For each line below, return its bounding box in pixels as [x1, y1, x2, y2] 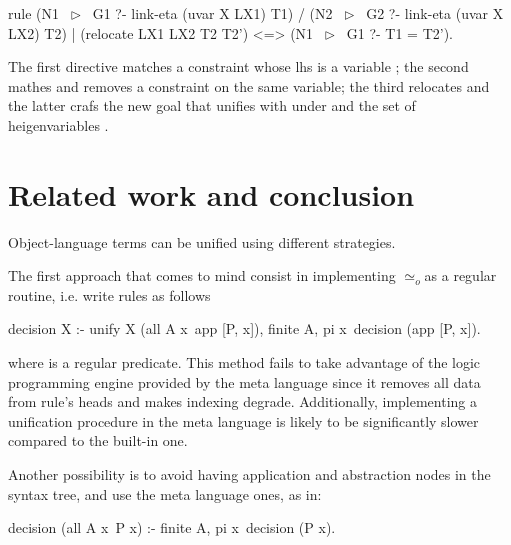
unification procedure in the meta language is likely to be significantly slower [8, 410, 479, 431]
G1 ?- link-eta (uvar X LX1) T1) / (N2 [92, 3, 333, 23]
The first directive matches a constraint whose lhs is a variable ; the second [8, 56, 469, 77]
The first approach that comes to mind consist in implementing [8, 265, 396, 286]
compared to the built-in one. [8, 430, 188, 451]
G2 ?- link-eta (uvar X [366, 3, 504, 23]
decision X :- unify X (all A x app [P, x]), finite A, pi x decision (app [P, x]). [8, 318, 481, 339]
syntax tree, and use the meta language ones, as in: [8, 483, 322, 504]
